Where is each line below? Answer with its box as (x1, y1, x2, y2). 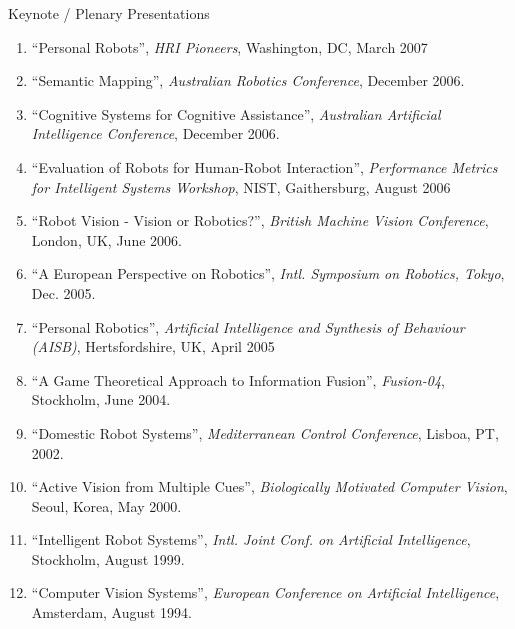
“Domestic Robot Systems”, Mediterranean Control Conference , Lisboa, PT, (31, 422, 499, 443)
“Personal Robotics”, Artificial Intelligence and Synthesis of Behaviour (31, 316, 465, 337)
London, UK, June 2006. (31, 229, 182, 250)
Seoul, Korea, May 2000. (31, 495, 182, 516)
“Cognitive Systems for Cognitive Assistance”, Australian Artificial (31, 103, 441, 124)
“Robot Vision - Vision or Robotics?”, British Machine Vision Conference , (31, 210, 489, 231)
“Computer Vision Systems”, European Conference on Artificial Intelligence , (31, 582, 500, 603)
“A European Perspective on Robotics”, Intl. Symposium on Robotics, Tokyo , (31, 263, 505, 284)
